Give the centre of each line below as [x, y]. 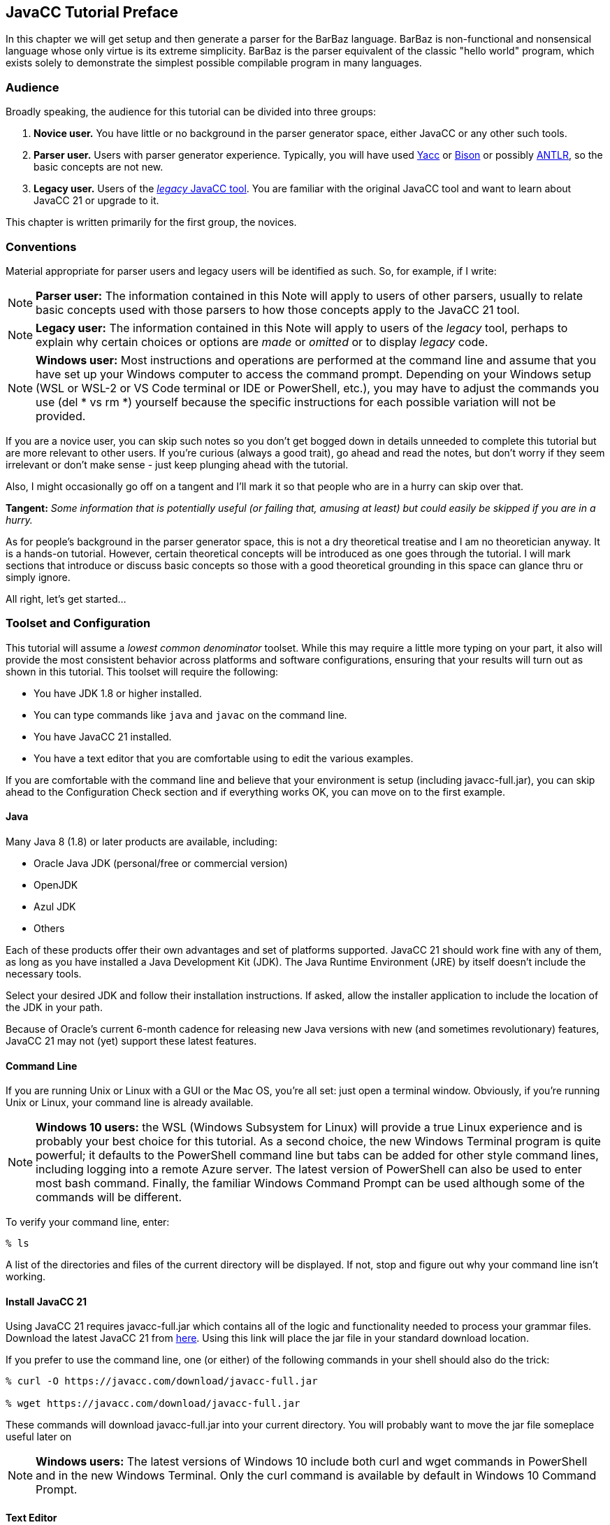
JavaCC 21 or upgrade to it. [96, 201]
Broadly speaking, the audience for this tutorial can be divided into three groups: [191, 112]
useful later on [39, 1437]
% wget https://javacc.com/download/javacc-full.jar [153, 1404]
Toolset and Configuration [78, 623]
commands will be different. [109, 1197]
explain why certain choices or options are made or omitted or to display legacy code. [262, 342]
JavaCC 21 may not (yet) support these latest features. [131, 1040]
